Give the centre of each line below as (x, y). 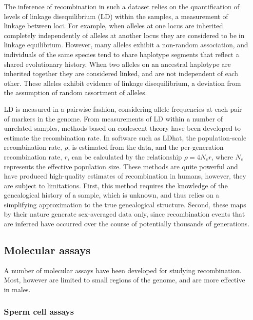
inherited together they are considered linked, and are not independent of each (121, 73)
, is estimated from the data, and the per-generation (146, 147)
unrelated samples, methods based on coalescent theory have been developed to (122, 128)
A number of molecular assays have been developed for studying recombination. (123, 270)
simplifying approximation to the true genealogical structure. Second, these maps (125, 204)
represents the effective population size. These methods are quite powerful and (121, 166)
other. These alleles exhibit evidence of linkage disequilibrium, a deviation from (123, 83)
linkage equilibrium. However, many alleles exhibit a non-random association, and (126, 45)
